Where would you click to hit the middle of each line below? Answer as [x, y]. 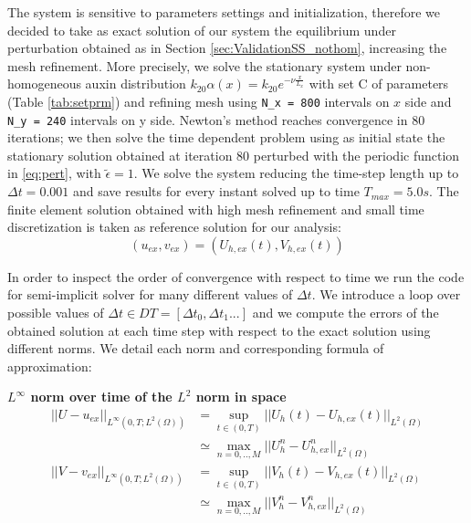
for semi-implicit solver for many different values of [150, 294]
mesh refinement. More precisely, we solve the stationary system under [204, 65]
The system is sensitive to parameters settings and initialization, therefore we [224, 12]
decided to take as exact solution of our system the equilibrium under [202, 30]
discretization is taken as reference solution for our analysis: [174, 227]
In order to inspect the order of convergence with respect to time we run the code [236, 276]
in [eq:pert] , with [54, 173]
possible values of [56, 313]
